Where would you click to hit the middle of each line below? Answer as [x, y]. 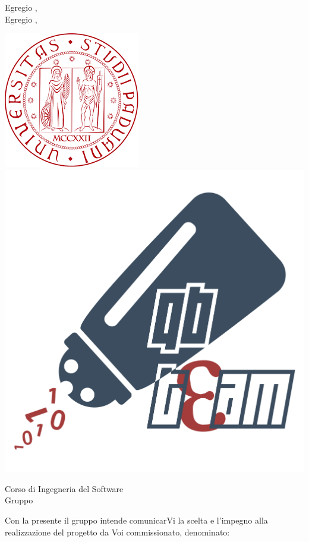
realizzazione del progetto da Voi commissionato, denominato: [117, 532]
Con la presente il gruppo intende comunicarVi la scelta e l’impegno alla [136, 520]
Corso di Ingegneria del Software [64, 488]
